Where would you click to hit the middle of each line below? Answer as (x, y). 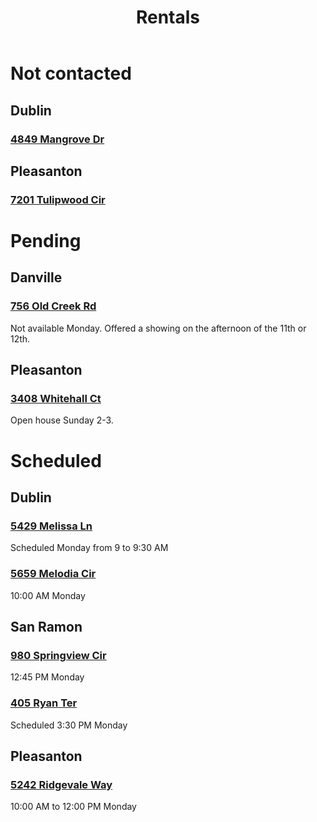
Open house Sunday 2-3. (62, 420)
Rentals (168, 17)
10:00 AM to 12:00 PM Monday (73, 807)
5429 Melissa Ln (51, 526)
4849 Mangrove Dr (57, 139)
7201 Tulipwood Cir (58, 199)
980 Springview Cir (58, 655)
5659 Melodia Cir (53, 574)
